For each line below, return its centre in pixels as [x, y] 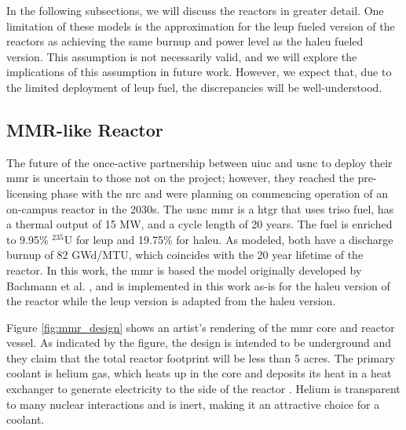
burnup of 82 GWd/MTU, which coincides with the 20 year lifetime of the [185, 255]
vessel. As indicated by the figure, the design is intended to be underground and [199, 343]
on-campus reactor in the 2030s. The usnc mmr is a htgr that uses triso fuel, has [200, 208]
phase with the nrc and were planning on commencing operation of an [219, 193]
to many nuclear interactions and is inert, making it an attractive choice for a [193, 404]
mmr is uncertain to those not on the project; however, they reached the [180, 178]
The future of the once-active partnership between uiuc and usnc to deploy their [199, 162]
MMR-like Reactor [85, 129]
